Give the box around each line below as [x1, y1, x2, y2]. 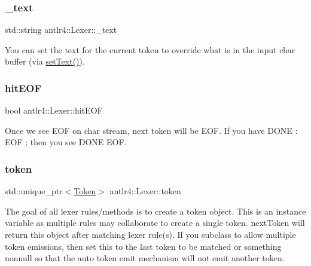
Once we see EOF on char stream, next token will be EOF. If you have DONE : [5, 124, 298, 136]
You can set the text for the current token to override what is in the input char [5, 43, 295, 56]
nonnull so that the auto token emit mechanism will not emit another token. [5, 252, 285, 264]
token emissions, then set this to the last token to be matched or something [5, 240, 282, 252]
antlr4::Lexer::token [109, 185, 181, 197]
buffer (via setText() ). [5, 55, 85, 68]
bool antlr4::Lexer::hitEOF [5, 104, 103, 117]
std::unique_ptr [5, 185, 63, 197]
